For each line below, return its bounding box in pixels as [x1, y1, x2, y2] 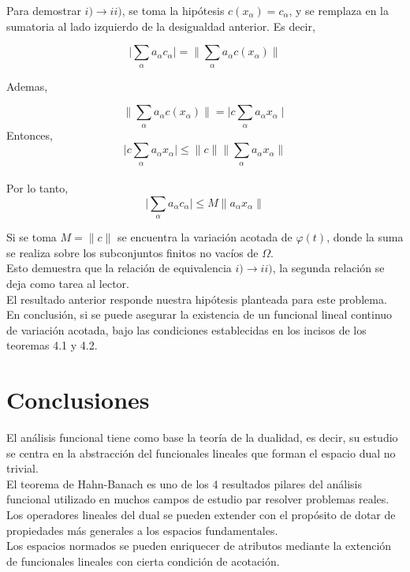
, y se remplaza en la [289, 2, 389, 18]
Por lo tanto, [6, 180, 69, 196]
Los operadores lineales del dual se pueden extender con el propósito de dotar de [6, 506, 396, 522]
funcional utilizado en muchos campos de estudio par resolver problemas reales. [6, 491, 389, 507]
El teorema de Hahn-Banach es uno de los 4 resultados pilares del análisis [6, 475, 362, 492]
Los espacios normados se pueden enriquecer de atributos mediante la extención [6, 537, 392, 554]
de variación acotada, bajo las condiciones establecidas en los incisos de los [6, 321, 367, 338]
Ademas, [6, 77, 48, 94]
